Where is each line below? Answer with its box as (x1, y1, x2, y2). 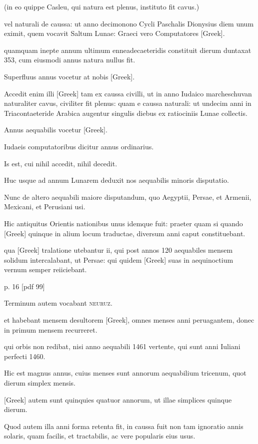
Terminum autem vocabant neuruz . (4, 298, 112, 308)
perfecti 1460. (4, 351, 45, 361)
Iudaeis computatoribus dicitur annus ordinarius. (4, 141, 154, 151)
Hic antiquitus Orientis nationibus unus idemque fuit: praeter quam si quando (4, 218, 243, 228)
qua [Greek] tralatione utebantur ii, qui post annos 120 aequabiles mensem (4, 245, 233, 255)
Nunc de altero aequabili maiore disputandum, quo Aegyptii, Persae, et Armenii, (4, 191, 251, 202)
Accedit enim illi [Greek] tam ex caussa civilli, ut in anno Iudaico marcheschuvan (4, 88, 252, 98)
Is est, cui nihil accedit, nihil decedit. (4, 158, 117, 168)
